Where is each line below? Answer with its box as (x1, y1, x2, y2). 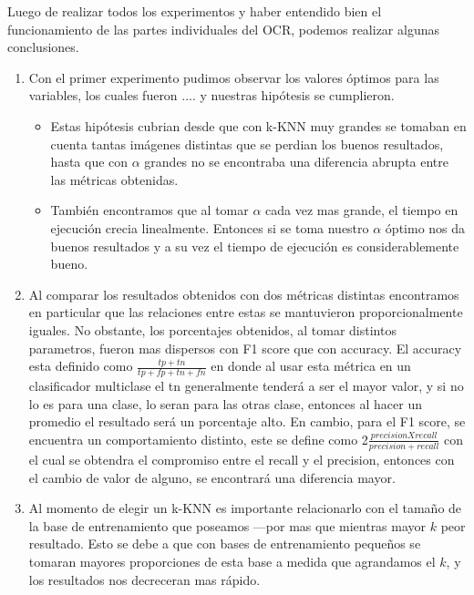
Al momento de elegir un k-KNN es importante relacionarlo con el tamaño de (28, 498, 462, 518)
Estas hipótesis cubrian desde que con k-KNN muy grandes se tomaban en (50, 116, 467, 135)
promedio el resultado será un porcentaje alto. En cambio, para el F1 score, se (28, 412, 466, 431)
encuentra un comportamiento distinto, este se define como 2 (28, 429, 368, 448)
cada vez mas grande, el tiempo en (265, 200, 459, 220)
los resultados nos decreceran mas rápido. (28, 569, 261, 589)
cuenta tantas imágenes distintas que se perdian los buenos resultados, (50, 134, 444, 153)
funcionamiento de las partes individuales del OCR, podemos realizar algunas (7, 19, 439, 38)
